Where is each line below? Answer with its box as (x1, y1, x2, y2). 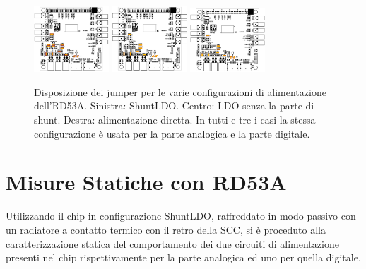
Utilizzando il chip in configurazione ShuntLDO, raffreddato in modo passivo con (6, 208, 356, 223)
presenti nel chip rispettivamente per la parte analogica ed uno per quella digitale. (6, 250, 361, 265)
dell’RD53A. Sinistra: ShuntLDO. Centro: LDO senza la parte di (34, 98, 314, 113)
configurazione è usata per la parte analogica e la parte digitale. (34, 126, 310, 141)
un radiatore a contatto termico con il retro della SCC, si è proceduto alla (6, 222, 326, 237)
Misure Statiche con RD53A (6, 167, 287, 196)
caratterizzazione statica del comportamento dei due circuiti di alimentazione (6, 236, 339, 251)
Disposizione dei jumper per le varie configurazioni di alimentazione (34, 84, 326, 99)
